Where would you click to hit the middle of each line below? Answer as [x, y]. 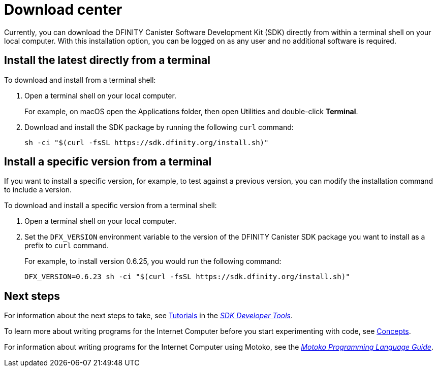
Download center [63, 10]
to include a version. [38, 190]
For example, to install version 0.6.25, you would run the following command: [153, 261]
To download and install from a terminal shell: [80, 80]
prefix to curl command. [67, 246]
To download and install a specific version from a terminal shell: [111, 206]
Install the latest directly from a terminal [107, 60]
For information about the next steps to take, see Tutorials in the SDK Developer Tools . [149, 316]
